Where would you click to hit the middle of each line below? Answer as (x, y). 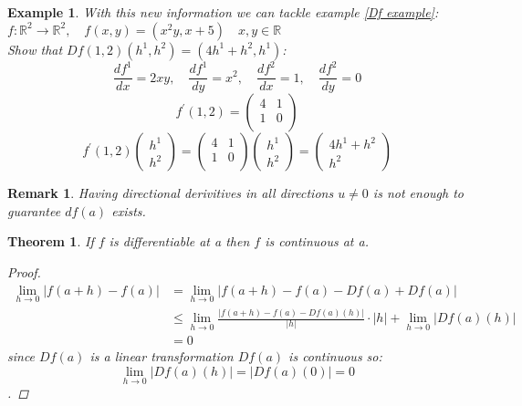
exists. (129, 210)
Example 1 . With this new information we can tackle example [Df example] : (223, 12)
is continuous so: (335, 356)
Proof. (24, 271)
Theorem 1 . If (51, 241)
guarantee (34, 210)
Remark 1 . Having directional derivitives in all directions (171, 193)
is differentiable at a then (179, 241)
